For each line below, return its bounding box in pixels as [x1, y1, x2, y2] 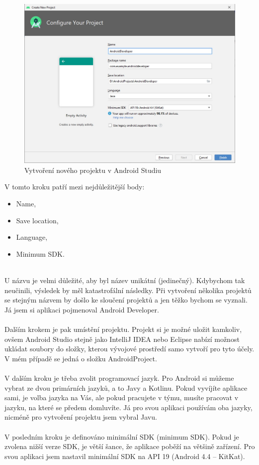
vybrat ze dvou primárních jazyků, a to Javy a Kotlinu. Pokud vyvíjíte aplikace [4, 382, 248, 393]
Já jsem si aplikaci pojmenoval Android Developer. [4, 304, 159, 314]
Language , [16, 232, 48, 242]
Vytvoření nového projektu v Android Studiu [24, 164, 162, 175]
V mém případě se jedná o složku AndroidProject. [4, 353, 157, 363]
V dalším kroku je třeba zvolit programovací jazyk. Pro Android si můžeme [4, 372, 234, 383]
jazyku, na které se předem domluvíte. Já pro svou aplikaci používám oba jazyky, [4, 402, 253, 412]
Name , [16, 198, 36, 209]
